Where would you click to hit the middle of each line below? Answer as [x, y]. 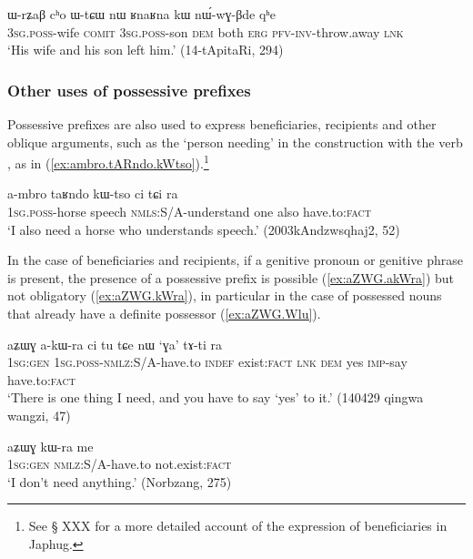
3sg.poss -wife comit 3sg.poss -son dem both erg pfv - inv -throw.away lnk [206, 31]
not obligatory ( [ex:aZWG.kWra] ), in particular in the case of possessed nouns [225, 295]
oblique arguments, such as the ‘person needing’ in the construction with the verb [235, 142]
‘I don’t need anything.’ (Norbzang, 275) [120, 481]
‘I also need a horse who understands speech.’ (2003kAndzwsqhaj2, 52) [204, 229]
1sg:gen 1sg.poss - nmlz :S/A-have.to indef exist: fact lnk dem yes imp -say [207, 362]
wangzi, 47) [39, 415]
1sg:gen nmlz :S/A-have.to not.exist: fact [120, 464]
